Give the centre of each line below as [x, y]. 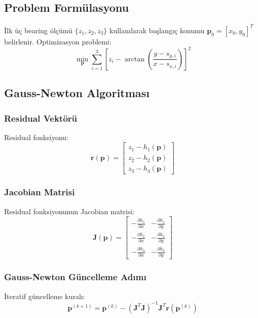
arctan [135, 59]
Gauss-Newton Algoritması [77, 93]
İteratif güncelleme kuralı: [45, 296]
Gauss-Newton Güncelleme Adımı [75, 277]
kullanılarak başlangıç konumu [157, 30]
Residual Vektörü [41, 118]
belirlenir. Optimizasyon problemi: [58, 41]
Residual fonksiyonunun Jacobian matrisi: [69, 211]
